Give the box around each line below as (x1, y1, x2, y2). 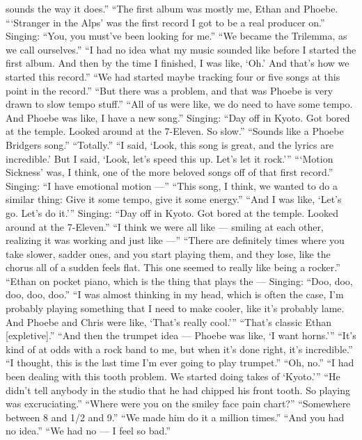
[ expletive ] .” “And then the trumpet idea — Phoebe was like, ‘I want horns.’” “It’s (6, 328, 356, 343)
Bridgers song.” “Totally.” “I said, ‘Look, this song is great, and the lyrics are (6, 137, 333, 152)
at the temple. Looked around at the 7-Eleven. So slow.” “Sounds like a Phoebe (6, 124, 344, 138)
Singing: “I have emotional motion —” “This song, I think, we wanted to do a (6, 178, 338, 193)
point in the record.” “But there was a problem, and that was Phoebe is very (6, 83, 333, 97)
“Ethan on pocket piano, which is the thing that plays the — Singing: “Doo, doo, (6, 273, 353, 288)
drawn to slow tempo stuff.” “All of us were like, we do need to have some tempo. (6, 97, 353, 111)
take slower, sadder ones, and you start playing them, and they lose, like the (6, 246, 331, 261)
